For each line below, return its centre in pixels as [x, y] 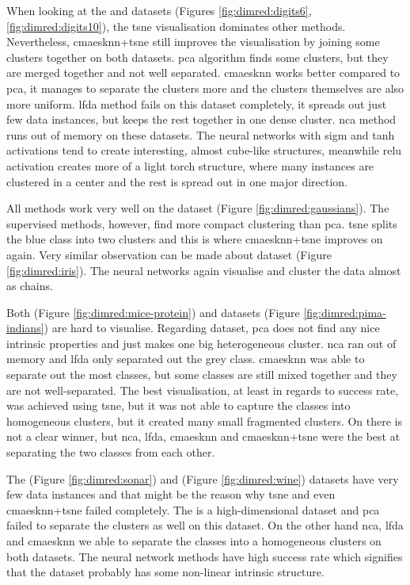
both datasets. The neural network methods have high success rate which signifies [205, 556]
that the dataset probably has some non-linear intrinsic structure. [165, 572]
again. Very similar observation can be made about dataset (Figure [169, 254]
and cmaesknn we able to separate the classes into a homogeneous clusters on [194, 541]
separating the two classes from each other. [111, 452]
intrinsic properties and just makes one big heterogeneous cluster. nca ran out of [201, 343]
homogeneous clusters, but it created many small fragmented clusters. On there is [205, 421]
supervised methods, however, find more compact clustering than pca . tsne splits [202, 223]
